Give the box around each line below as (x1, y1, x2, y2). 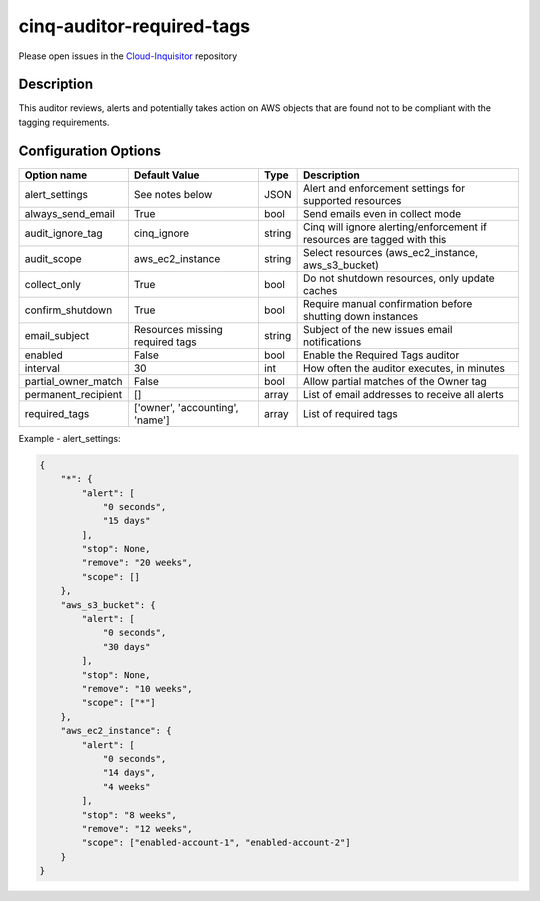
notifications (302, 335, 362, 349)
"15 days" (102, 515, 151, 527)
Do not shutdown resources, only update (302, 271, 495, 285)
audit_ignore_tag (24, 226, 104, 240)
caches (302, 283, 338, 297)
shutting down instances (302, 309, 419, 323)
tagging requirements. (18, 116, 110, 128)
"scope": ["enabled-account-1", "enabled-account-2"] (81, 837, 351, 849)
